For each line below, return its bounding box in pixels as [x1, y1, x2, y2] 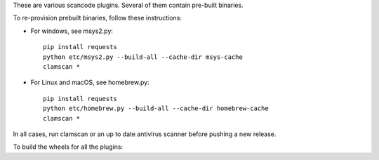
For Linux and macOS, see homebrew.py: [30, 78, 150, 87]
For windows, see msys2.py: [30, 27, 114, 35]
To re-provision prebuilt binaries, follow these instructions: [13, 14, 182, 22]
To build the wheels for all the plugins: [13, 142, 123, 151]
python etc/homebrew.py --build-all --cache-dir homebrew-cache [43, 105, 270, 112]
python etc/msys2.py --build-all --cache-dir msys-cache [43, 53, 244, 61]
